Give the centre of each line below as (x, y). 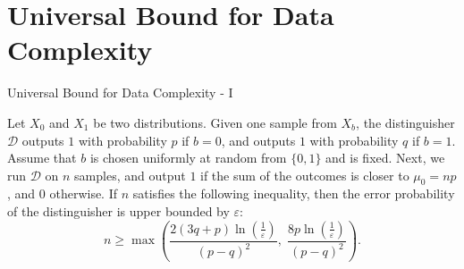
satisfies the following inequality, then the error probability (294, 193)
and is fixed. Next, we (385, 158)
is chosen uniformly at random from (188, 158)
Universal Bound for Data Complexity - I (120, 92)
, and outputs (258, 140)
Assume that (42, 158)
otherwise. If (84, 193)
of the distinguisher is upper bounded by (118, 211)
